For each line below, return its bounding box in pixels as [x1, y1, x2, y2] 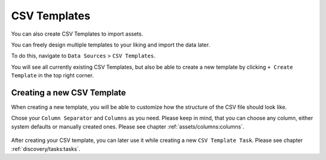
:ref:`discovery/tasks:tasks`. [11, 145, 81, 152]
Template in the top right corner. [11, 72, 94, 79]
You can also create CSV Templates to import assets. [11, 30, 143, 37]
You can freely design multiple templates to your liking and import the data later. [11, 41, 211, 48]
